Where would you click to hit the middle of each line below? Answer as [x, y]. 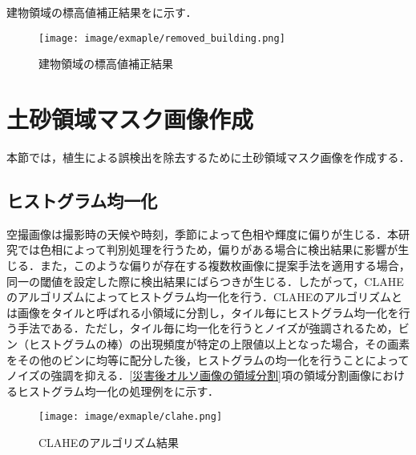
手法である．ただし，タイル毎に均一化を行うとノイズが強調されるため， [208, 328]
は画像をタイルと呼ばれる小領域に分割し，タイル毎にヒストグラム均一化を [203, 312]
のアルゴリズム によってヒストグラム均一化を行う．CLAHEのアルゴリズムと [204, 297]
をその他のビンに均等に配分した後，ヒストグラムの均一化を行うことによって [208, 359]
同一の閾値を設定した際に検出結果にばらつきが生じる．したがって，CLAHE [205, 281]
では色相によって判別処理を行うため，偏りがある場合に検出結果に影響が [208, 250]
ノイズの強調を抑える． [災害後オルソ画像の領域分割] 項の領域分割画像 [189, 375]
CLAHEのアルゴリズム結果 [109, 442]
